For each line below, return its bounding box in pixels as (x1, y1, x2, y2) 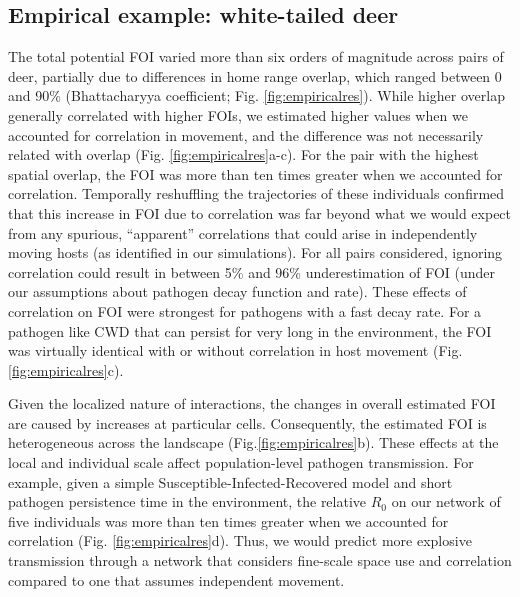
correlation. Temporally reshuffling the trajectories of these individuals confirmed (8, 183, 505, 204)
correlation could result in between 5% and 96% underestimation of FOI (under (8, 261, 496, 282)
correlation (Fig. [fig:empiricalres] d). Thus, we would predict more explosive (8, 530, 472, 551)
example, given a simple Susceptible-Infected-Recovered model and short (8, 471, 453, 492)
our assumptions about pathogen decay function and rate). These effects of (8, 281, 467, 302)
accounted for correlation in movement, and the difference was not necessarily (8, 124, 484, 145)
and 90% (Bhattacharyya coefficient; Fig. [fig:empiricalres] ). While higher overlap (8, 85, 505, 106)
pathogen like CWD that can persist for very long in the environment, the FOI (8, 320, 492, 341)
